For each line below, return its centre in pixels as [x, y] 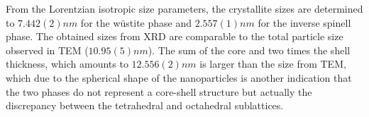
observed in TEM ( [47, 50]
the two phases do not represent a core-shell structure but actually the [159, 91]
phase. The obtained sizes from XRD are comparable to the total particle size [175, 36]
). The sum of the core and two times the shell [249, 50]
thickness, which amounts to [67, 64]
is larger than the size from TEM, [273, 64]
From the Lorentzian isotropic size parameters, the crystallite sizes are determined [184, 8]
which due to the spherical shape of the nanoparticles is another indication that [179, 77]
